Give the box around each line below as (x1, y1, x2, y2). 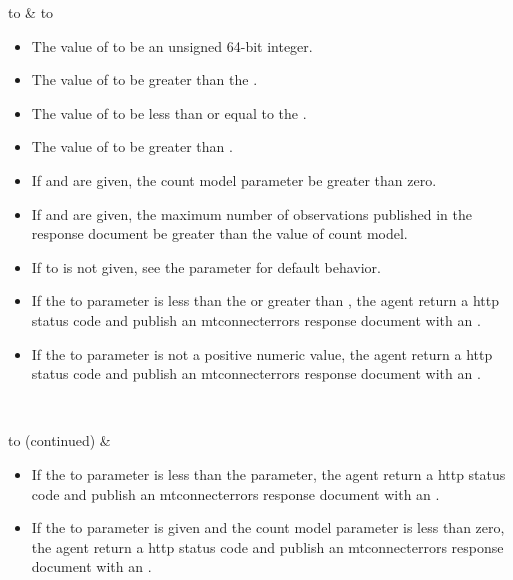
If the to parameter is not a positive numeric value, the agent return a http (31, 343, 493, 364)
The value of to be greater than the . (31, 69, 258, 90)
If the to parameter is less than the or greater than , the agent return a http (31, 290, 499, 311)
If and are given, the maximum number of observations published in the (31, 203, 473, 224)
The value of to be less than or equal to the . (31, 102, 307, 123)
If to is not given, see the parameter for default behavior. (31, 256, 381, 277)
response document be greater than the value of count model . (31, 223, 408, 244)
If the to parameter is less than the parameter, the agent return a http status (31, 463, 506, 484)
